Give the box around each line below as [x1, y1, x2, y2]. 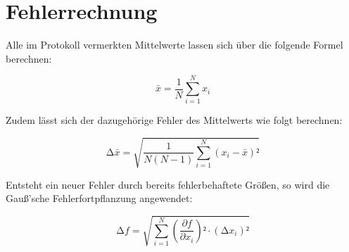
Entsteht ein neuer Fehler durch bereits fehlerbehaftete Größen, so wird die [6, 177, 330, 191]
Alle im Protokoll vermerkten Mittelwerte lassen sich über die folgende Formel [6, 37, 343, 52]
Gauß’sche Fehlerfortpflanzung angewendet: [6, 191, 193, 206]
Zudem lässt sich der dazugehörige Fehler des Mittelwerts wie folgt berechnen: [6, 113, 343, 127]
